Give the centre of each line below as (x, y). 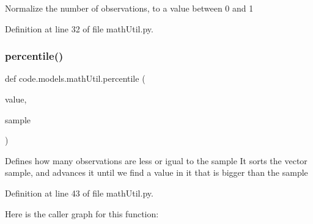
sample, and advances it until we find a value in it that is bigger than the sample (156, 172)
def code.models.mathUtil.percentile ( (75, 78)
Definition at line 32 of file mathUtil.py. (79, 28)
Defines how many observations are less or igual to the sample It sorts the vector (156, 160)
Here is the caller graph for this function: (82, 213)
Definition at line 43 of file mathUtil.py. (79, 193)
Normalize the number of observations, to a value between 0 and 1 (129, 8)
